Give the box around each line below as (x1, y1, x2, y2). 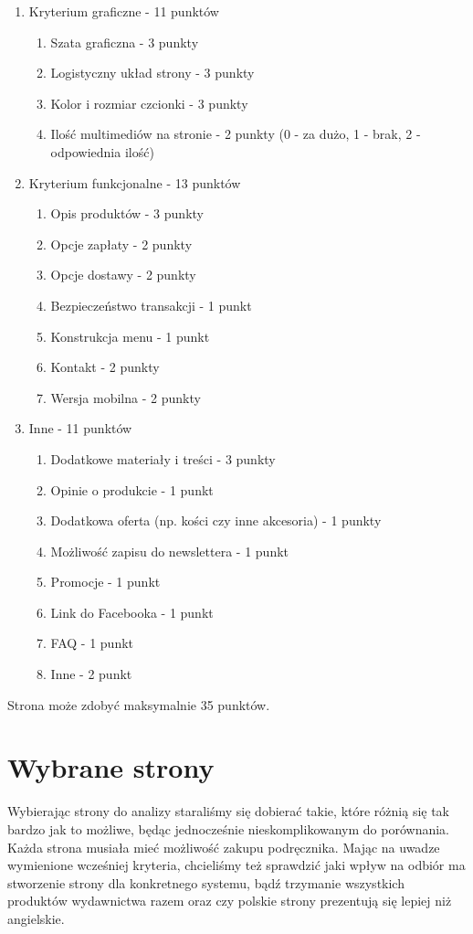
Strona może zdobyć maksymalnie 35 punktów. (7, 695, 270, 714)
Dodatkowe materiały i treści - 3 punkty (50, 449, 276, 468)
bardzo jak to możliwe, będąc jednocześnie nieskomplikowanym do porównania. (7, 819, 450, 838)
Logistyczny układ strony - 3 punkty (50, 63, 255, 82)
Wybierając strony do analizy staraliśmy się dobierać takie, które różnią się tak (7, 801, 450, 821)
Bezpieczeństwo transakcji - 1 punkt (50, 295, 252, 314)
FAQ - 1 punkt (50, 633, 134, 653)
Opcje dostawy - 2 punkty (50, 265, 196, 284)
